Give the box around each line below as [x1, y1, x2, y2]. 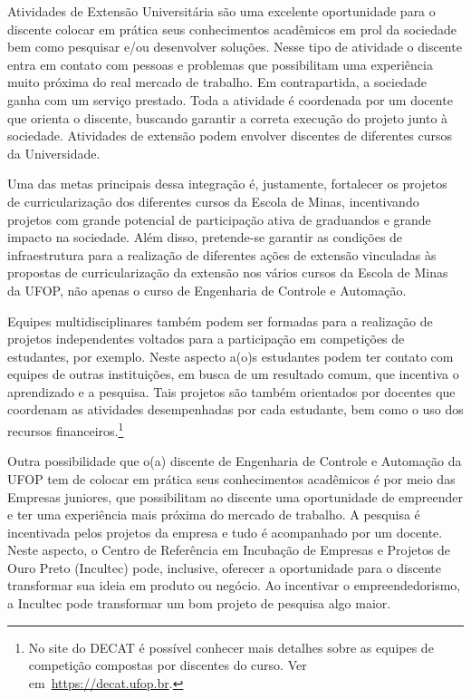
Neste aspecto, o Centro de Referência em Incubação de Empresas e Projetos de [7, 540, 451, 559]
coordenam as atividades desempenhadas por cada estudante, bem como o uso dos [7, 400, 464, 419]
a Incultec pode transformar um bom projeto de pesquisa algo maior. [7, 594, 391, 613]
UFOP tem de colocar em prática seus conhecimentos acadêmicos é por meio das [7, 469, 456, 488]
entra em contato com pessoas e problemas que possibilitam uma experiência [7, 54, 433, 73]
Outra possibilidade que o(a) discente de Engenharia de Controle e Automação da [7, 451, 462, 471]
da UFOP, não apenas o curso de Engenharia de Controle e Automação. [7, 280, 407, 299]
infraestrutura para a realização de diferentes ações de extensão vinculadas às [7, 245, 437, 264]
